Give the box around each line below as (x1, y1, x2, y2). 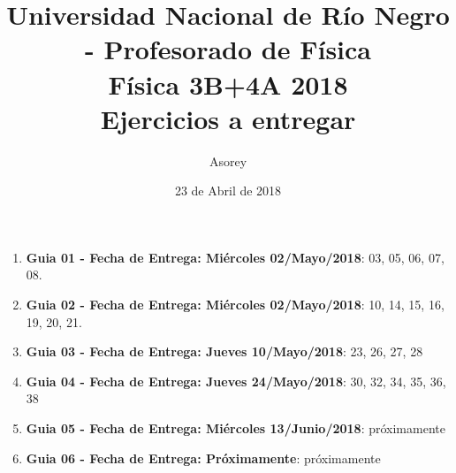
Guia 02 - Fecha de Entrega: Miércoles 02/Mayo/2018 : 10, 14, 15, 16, (26, 295, 445, 314)
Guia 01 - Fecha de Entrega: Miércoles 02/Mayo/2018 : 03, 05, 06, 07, (26, 248, 445, 266)
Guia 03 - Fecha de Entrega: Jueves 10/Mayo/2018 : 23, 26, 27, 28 (26, 342, 423, 361)
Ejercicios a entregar (100, 100, 356, 136)
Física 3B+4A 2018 (108, 65, 348, 102)
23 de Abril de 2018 (174, 181, 282, 200)
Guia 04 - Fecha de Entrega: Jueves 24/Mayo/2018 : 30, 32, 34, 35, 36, (26, 371, 446, 390)
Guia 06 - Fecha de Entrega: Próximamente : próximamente (26, 448, 381, 467)
